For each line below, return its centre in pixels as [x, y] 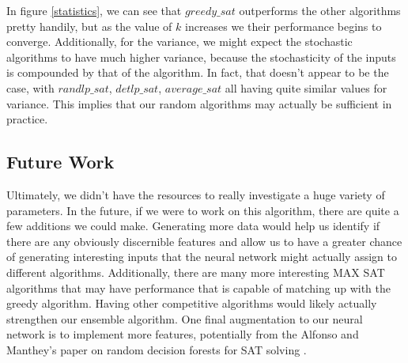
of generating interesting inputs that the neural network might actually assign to [202, 257]
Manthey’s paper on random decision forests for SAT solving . [157, 349]
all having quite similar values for [306, 87]
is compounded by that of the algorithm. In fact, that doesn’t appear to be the [198, 72]
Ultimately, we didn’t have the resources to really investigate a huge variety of [196, 194]
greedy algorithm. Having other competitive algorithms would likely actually [192, 303]
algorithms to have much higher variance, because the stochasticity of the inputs [201, 57]
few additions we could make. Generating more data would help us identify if [193, 226]
